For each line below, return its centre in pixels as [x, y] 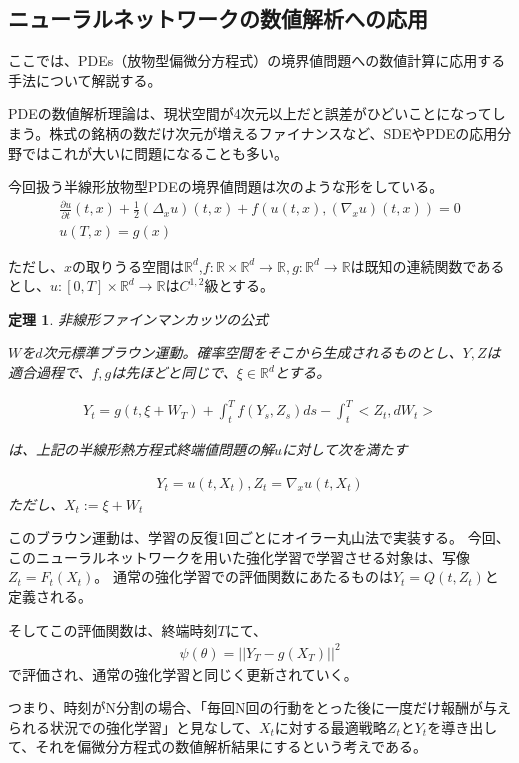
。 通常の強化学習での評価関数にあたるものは [243, 576]
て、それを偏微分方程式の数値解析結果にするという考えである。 [217, 746]
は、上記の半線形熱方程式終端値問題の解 [141, 448]
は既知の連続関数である [427, 265]
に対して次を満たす [345, 448]
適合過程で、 [50, 372]
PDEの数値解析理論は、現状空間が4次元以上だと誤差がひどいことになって [250, 113]
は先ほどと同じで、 [174, 372]
